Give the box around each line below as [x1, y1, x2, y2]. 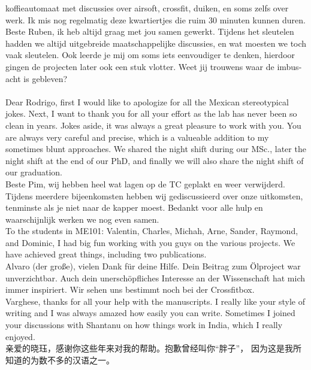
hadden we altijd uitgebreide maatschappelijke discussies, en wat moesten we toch [5, 37, 307, 49]
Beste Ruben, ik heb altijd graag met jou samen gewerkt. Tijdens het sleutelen [5, 25, 294, 38]
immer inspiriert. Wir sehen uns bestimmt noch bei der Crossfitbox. [5, 283, 255, 296]
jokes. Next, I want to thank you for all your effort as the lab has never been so [5, 107, 297, 120]
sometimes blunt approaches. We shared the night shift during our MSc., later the [5, 142, 306, 155]
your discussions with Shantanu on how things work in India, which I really [5, 319, 283, 331]
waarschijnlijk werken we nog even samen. [5, 213, 159, 225]
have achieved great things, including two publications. [5, 248, 207, 260]
